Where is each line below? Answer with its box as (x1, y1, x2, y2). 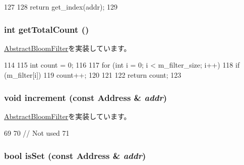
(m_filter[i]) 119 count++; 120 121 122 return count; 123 (4, 70, 181, 80)
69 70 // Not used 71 (4, 128, 70, 138)
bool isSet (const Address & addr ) (4, 149, 146, 161)
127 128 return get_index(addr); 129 (4, 2, 117, 12)
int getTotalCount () (4, 23, 89, 35)
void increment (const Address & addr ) (4, 91, 167, 103)
